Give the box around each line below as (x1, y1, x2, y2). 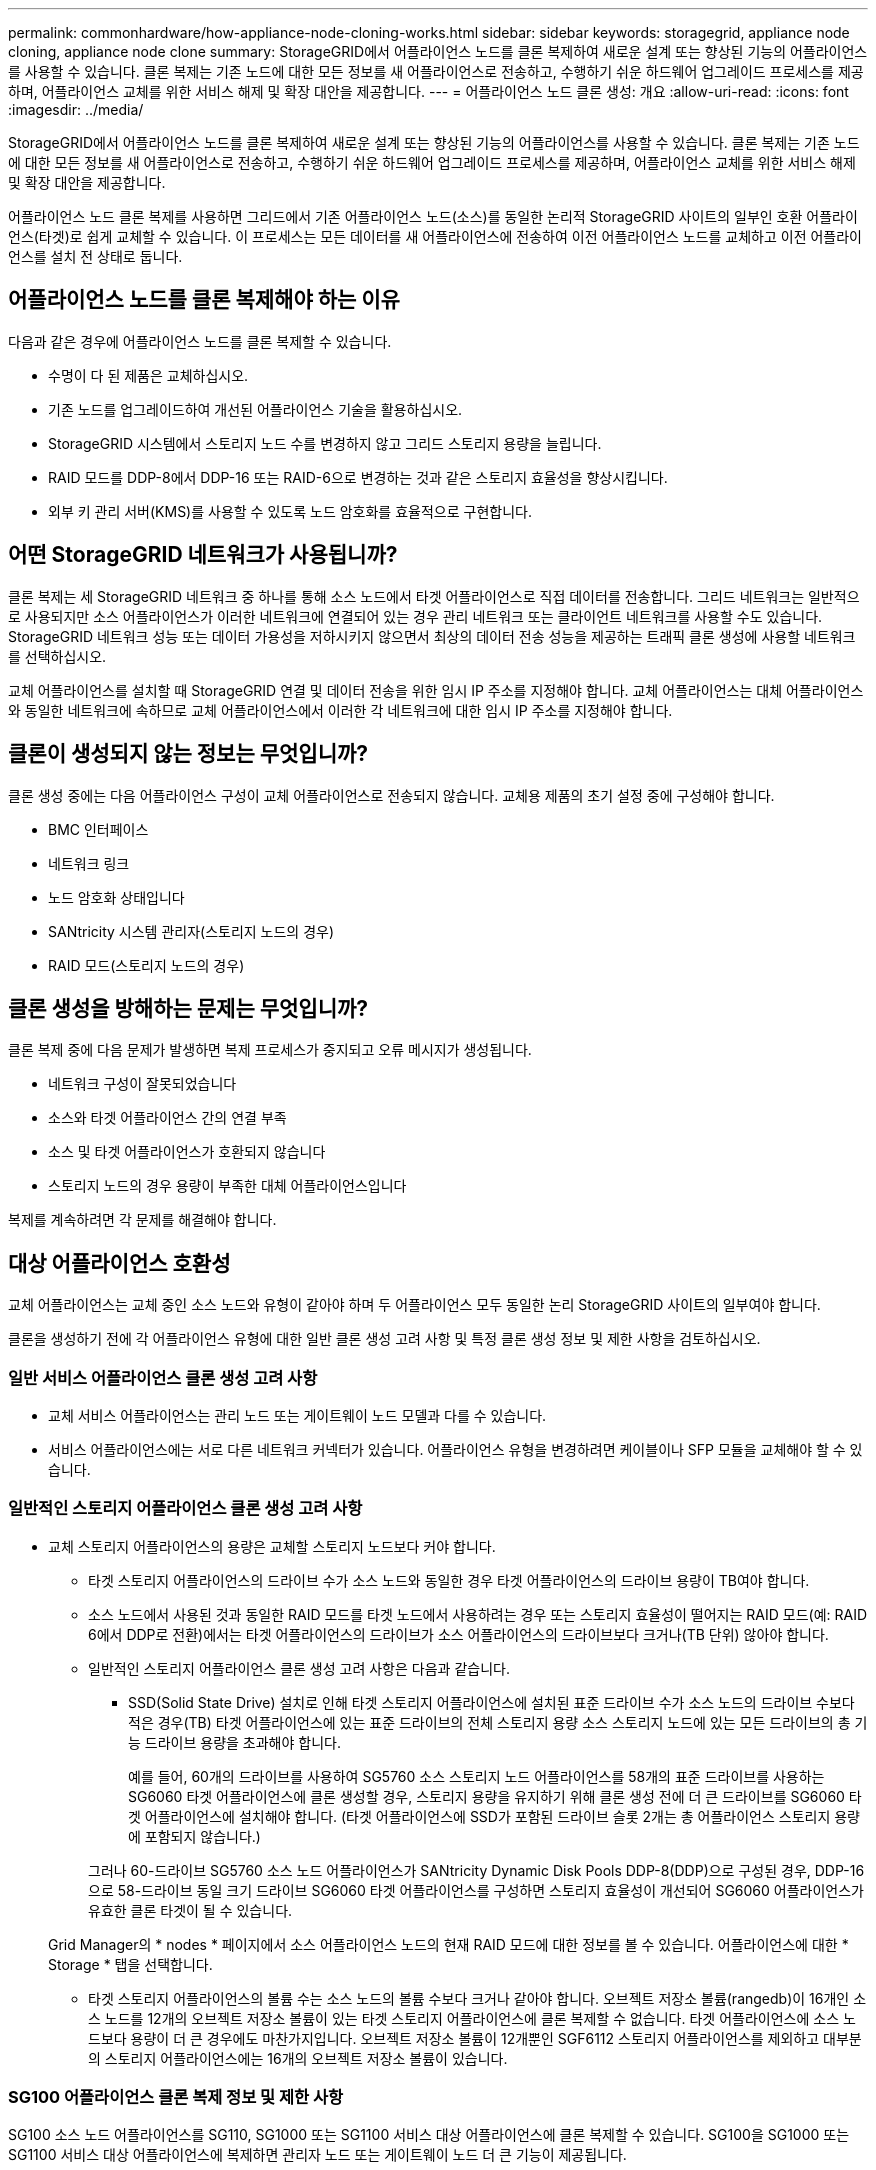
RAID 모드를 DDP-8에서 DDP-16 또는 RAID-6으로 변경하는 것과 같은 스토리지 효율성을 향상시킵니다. (48, 468, 668, 486)
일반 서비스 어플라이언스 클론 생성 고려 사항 (8, 1367, 318, 1388)
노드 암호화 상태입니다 (48, 888, 185, 906)
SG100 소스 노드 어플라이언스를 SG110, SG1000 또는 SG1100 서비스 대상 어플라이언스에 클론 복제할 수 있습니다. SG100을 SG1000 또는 (8, 2126, 850, 2144)
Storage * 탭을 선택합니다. (48, 1955, 213, 1973)
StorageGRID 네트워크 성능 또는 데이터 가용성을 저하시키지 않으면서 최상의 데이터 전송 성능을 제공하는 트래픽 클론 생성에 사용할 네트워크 (8, 627, 856, 645)
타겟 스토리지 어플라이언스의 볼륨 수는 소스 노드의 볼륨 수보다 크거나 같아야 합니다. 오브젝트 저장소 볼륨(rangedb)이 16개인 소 (88, 1989, 867, 2007)
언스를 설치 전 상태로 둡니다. (8, 248, 183, 265)
